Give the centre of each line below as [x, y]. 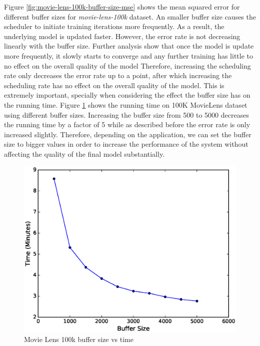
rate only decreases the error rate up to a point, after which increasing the [118, 75]
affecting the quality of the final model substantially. [84, 153]
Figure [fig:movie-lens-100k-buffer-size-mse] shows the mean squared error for [122, 7]
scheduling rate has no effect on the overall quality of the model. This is [114, 85]
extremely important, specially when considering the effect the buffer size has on [127, 95]
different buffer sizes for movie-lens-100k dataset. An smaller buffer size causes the [130, 16]
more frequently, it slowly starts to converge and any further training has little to [128, 55]
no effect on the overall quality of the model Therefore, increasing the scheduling [127, 65]
